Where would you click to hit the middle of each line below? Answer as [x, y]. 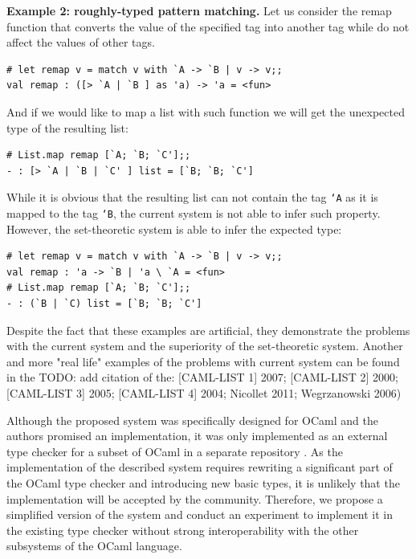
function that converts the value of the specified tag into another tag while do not [208, 26]
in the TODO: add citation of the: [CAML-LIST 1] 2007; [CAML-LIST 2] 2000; [202, 377]
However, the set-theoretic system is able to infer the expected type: [174, 228]
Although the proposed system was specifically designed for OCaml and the [192, 420]
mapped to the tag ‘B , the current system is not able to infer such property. [194, 213]
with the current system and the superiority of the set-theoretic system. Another [205, 346]
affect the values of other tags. [81, 42]
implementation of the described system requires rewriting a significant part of [200, 467]
